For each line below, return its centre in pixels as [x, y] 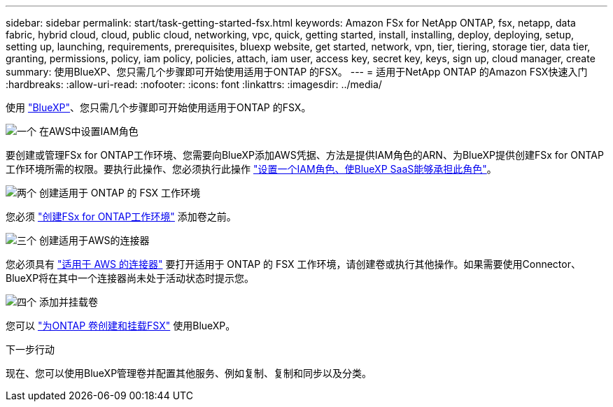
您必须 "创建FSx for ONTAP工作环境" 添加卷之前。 [121, 216]
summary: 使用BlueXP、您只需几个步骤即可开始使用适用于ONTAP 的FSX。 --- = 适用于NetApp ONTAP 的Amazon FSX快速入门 [297, 72]
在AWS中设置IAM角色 [89, 131]
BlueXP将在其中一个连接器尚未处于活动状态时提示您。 [130, 278]
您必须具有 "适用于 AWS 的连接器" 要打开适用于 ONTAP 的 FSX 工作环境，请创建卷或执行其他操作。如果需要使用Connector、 [293, 264]
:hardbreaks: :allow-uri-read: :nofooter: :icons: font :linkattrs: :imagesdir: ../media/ [194, 84]
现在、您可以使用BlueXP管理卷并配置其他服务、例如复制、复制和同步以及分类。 [189, 373]
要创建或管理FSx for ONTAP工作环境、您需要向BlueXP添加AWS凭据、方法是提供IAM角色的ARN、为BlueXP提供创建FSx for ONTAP [305, 155]
